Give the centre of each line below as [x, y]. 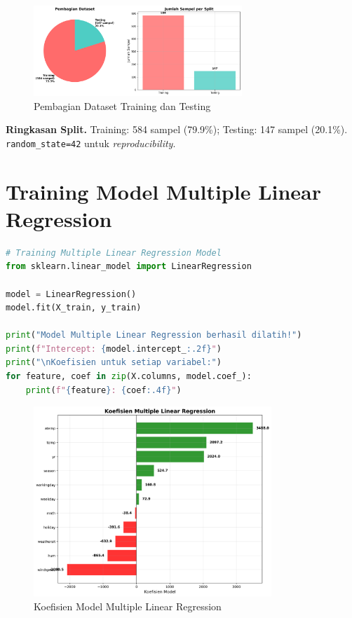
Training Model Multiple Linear [164, 191]
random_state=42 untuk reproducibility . [91, 143]
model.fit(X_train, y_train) [74, 308]
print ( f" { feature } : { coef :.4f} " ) [103, 390]
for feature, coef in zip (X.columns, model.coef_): [129, 377]
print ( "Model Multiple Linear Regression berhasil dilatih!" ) [154, 335]
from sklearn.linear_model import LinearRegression [129, 267]
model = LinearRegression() [71, 294]
